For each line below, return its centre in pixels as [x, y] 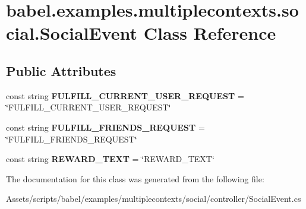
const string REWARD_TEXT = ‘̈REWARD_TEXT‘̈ [110, 159]
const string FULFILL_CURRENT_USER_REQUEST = [125, 95]
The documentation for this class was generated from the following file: [135, 178]
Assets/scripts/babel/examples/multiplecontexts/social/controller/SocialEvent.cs [154, 199]
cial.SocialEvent [72, 33]
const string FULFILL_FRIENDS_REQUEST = [105, 127]
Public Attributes [61, 70]
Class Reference [210, 33]
